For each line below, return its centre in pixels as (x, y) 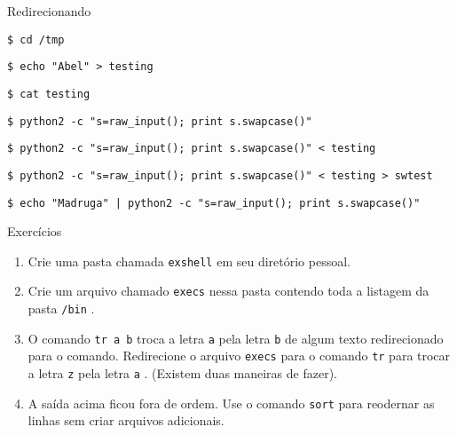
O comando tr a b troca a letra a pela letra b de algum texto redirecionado (236, 338)
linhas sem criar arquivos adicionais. (126, 420)
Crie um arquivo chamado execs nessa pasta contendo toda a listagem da (228, 291)
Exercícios (35, 231)
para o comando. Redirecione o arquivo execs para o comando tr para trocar (239, 356)
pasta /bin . (61, 308)
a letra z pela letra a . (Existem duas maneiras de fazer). (182, 373)
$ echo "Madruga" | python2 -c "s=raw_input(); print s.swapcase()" (214, 203)
